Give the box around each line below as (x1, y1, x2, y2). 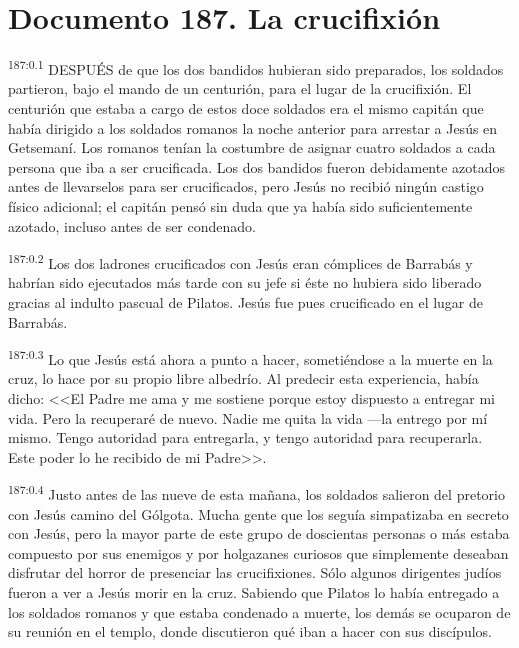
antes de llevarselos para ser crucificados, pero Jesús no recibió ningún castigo (8, 176, 484, 197)
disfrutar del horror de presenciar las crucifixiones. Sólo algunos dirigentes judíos (8, 562, 502, 583)
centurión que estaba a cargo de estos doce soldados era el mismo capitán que (8, 97, 484, 118)
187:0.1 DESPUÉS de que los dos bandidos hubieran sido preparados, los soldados (8, 56, 504, 79)
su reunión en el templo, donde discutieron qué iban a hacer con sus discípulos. (8, 621, 492, 642)
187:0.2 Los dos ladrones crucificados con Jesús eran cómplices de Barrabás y (8, 250, 473, 273)
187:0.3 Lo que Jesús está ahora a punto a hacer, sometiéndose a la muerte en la (8, 346, 493, 369)
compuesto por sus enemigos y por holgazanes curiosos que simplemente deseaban (8, 542, 509, 563)
